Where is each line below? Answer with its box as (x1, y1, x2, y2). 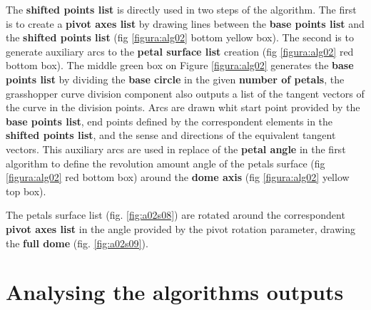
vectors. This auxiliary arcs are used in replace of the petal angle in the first (6, 141, 346, 156)
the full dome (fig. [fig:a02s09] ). (6, 235, 148, 250)
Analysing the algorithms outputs (6, 277, 344, 306)
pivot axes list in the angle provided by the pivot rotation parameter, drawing (6, 221, 355, 236)
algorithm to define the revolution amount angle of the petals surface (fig (6, 155, 325, 170)
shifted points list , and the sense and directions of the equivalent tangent (6, 128, 336, 143)
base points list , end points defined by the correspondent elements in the (6, 113, 333, 128)
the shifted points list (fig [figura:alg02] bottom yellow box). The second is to (6, 30, 354, 45)
